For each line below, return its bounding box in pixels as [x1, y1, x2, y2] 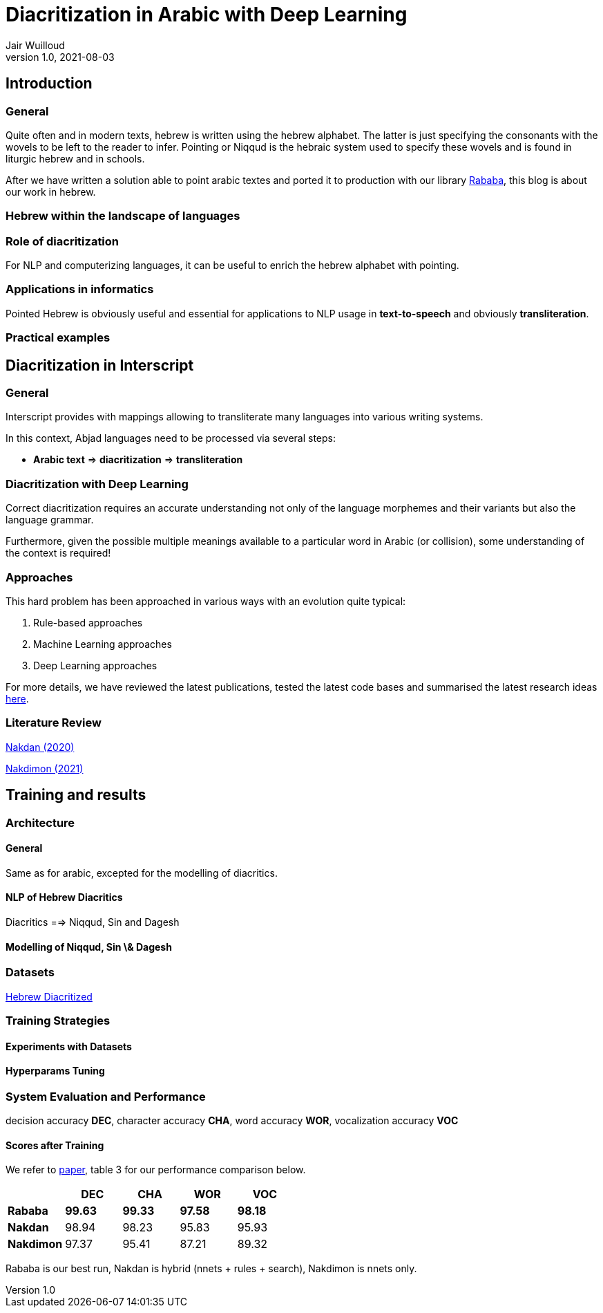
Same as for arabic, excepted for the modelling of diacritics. [6, 866, 278, 879]
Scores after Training [6, 1139, 104, 1151]
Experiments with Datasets [6, 1040, 132, 1052]
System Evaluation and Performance [6, 1089, 206, 1104]
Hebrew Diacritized [6, 990, 93, 1003]
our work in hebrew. [6, 185, 96, 198]
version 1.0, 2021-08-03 [6, 50, 115, 63]
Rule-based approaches [33, 616, 143, 628]
